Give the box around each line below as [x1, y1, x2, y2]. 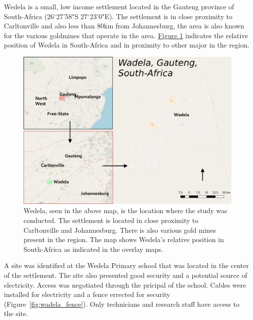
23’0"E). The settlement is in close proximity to [90, 11, 232, 21]
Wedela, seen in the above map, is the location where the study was [24, 205, 228, 216]
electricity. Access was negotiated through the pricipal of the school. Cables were [4, 279, 246, 290]
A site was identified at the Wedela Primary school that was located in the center [4, 260, 249, 271]
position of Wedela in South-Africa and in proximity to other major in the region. [4, 40, 250, 50]
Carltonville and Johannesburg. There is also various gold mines [24, 224, 216, 235]
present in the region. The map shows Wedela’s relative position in [24, 234, 224, 245]
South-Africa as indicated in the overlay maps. [24, 244, 163, 254]
